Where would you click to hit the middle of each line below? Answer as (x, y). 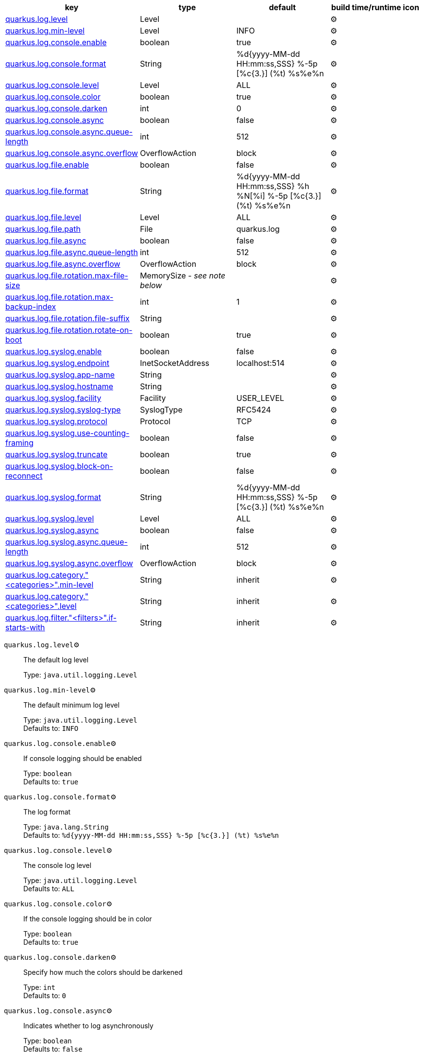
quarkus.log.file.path (43, 229)
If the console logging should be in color (88, 919)
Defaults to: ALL (49, 889)
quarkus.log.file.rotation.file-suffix (68, 318)
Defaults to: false (53, 1049)
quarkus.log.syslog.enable (54, 351)
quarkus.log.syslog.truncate (57, 454)
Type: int (40, 987)
